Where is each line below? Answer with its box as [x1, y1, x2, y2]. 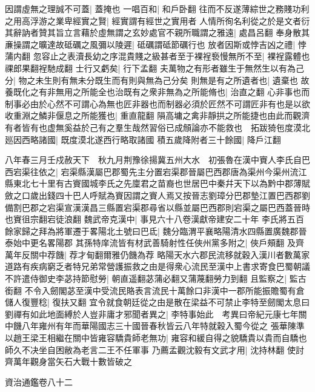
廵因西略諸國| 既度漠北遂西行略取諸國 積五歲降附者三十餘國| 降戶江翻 [5, 133, 281, 145]
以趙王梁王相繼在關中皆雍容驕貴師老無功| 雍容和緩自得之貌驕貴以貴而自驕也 [5, 331, 307, 344]
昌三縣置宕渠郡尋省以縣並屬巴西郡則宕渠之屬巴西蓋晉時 [89, 201, 310, 213]
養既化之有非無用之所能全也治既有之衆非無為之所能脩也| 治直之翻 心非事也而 [5, 85, 310, 98]
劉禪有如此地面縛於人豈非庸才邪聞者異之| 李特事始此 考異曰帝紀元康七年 [5, 307, 299, 320]
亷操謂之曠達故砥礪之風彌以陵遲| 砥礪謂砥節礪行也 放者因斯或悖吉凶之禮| [5, 38, 296, 50]
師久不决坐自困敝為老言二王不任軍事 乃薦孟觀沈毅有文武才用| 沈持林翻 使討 [5, 343, 304, 356]
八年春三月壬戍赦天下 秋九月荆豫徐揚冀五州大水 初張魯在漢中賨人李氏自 [5, 153, 302, 166]
